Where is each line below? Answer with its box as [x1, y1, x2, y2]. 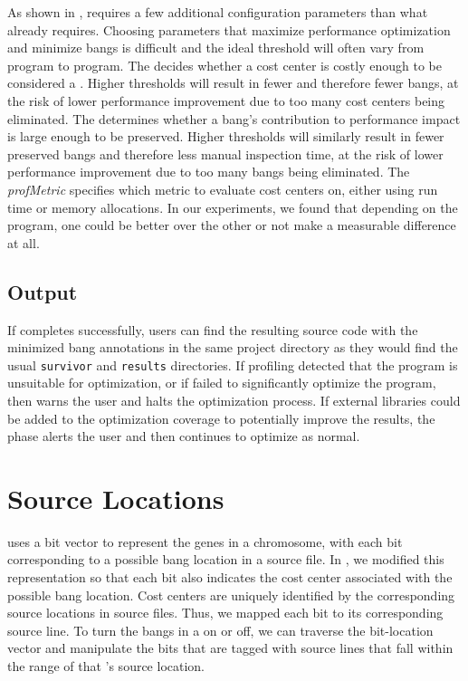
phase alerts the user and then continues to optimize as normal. [7, 427, 360, 446]
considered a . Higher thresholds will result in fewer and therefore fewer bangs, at [7, 73, 459, 92]
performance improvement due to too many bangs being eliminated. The [7, 162, 410, 181]
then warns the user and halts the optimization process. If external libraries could [7, 390, 461, 409]
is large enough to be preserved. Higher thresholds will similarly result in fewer [7, 127, 444, 146]
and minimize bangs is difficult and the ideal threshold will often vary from [7, 38, 425, 57]
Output [7, 277, 78, 305]
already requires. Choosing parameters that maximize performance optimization [7, 20, 451, 39]
